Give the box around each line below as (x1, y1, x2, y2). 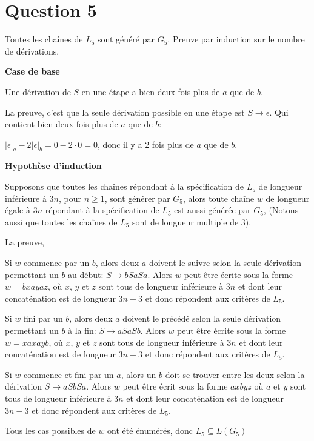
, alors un (121, 368, 156, 380)
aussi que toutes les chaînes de (5, 215, 118, 228)
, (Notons (263, 204, 299, 216)
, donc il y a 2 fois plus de (98, 138, 194, 150)
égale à (5, 204, 30, 216)
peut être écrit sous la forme (122, 380, 228, 393)
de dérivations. (5, 44, 59, 57)
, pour (59, 191, 82, 204)
